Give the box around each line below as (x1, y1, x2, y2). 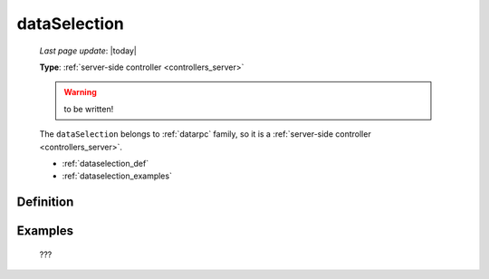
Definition (16, 195, 74, 210)
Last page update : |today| (39, 45, 138, 56)
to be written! (63, 103, 114, 114)
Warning (63, 87, 97, 98)
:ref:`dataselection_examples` (62, 170, 172, 181)
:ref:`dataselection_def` (62, 158, 149, 168)
